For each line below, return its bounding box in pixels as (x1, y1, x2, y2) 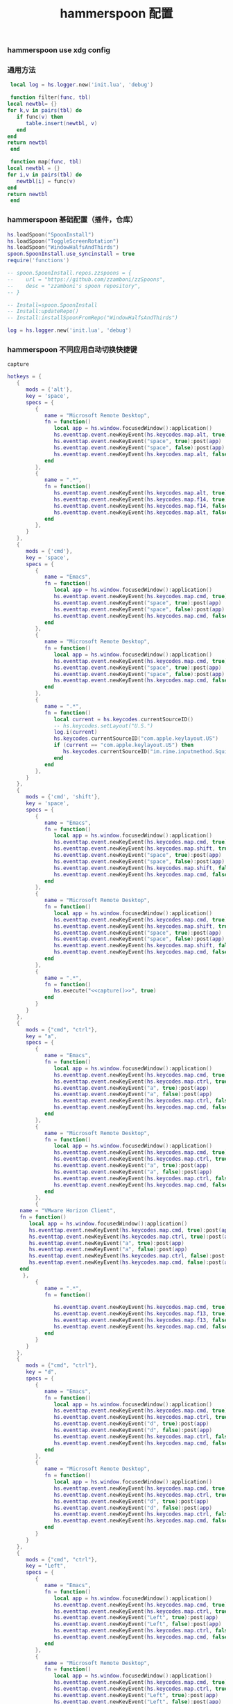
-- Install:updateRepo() (7, 308, 79, 315)
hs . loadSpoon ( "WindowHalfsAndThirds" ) (7, 244, 119, 251)
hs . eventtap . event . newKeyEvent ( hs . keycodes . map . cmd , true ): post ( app (28, 1226, 231, 1234)
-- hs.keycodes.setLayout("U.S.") (53, 722, 154, 730)
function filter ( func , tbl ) (10, 94, 92, 101)
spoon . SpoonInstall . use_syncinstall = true (7, 250, 135, 257)
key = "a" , (25, 1033, 58, 1040)
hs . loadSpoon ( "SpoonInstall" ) (7, 231, 95, 238)
